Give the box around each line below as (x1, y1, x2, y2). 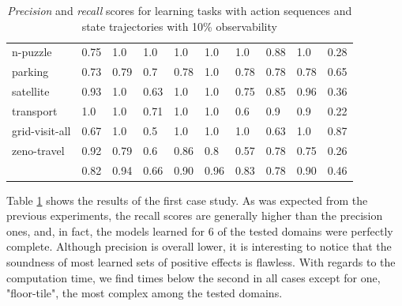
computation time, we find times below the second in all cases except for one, (6, 269, 381, 285)
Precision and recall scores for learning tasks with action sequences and (7, 2, 352, 18)
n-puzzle (12, 43, 52, 60)
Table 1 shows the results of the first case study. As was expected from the (6, 191, 368, 208)
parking (12, 63, 49, 80)
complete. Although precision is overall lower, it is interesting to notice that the (6, 238, 392, 255)
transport (12, 102, 58, 119)
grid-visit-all (12, 122, 71, 138)
